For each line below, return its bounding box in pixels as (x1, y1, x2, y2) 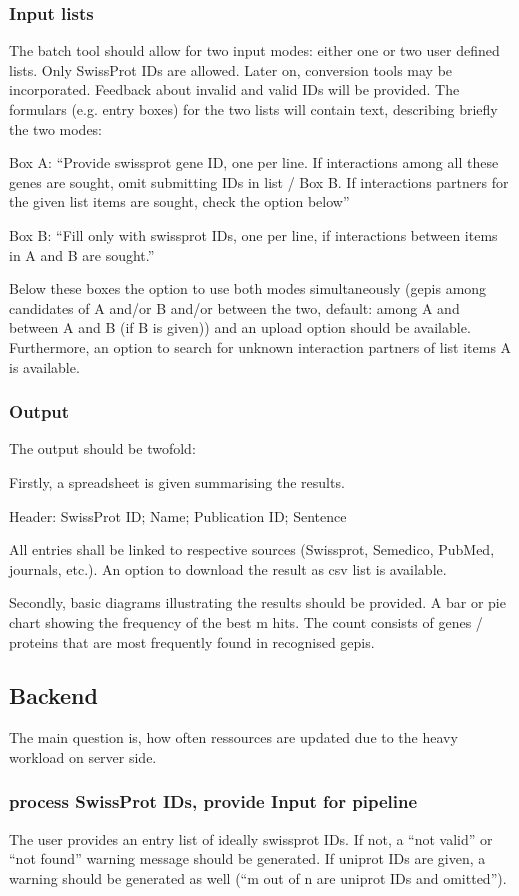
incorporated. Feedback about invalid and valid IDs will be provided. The (9, 79, 460, 100)
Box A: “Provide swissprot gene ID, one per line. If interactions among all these (9, 152, 499, 173)
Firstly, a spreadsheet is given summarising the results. (9, 471, 345, 492)
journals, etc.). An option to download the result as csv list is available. (9, 558, 447, 579)
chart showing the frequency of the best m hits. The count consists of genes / (9, 611, 483, 632)
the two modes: (9, 118, 103, 139)
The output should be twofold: (9, 438, 196, 459)
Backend (9, 680, 98, 711)
